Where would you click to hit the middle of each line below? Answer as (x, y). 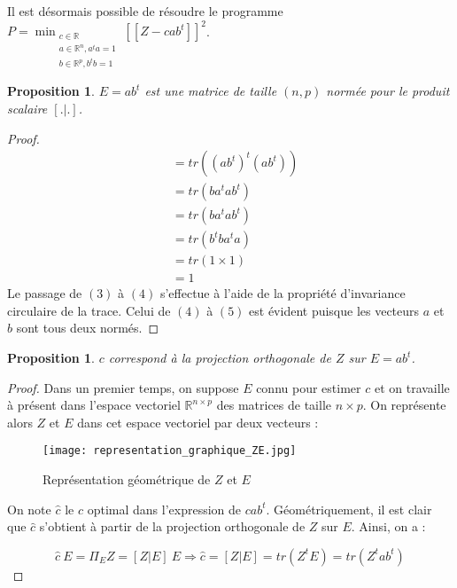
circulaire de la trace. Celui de (89, 310)
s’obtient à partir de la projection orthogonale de (172, 526)
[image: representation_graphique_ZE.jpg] (170, 451)
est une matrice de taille (211, 91)
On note (29, 509)
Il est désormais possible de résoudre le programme (145, 11)
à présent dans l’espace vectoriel (94, 405)
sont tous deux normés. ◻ (88, 328)
